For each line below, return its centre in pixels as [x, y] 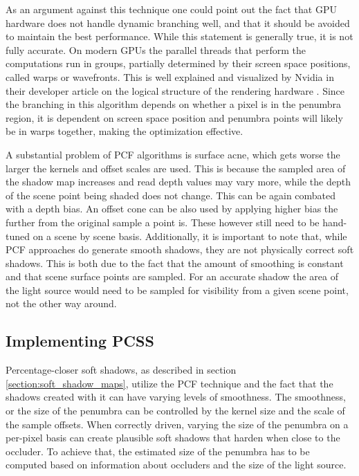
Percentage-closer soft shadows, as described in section [121, 370]
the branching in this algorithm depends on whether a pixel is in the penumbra [173, 104]
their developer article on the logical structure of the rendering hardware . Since [175, 90]
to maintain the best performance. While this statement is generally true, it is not [179, 36]
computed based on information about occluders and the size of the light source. [176, 465]
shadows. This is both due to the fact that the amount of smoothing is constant [175, 263]
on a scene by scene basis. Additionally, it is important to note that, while [190, 236]
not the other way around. [61, 303]
